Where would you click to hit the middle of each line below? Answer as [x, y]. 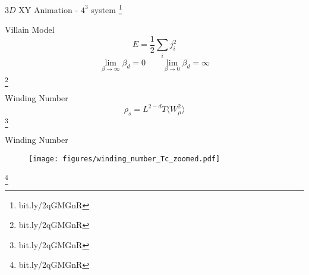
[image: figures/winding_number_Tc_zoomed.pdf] [124, 159]
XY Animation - [48, 9]
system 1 [107, 9]
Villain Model [30, 29]
